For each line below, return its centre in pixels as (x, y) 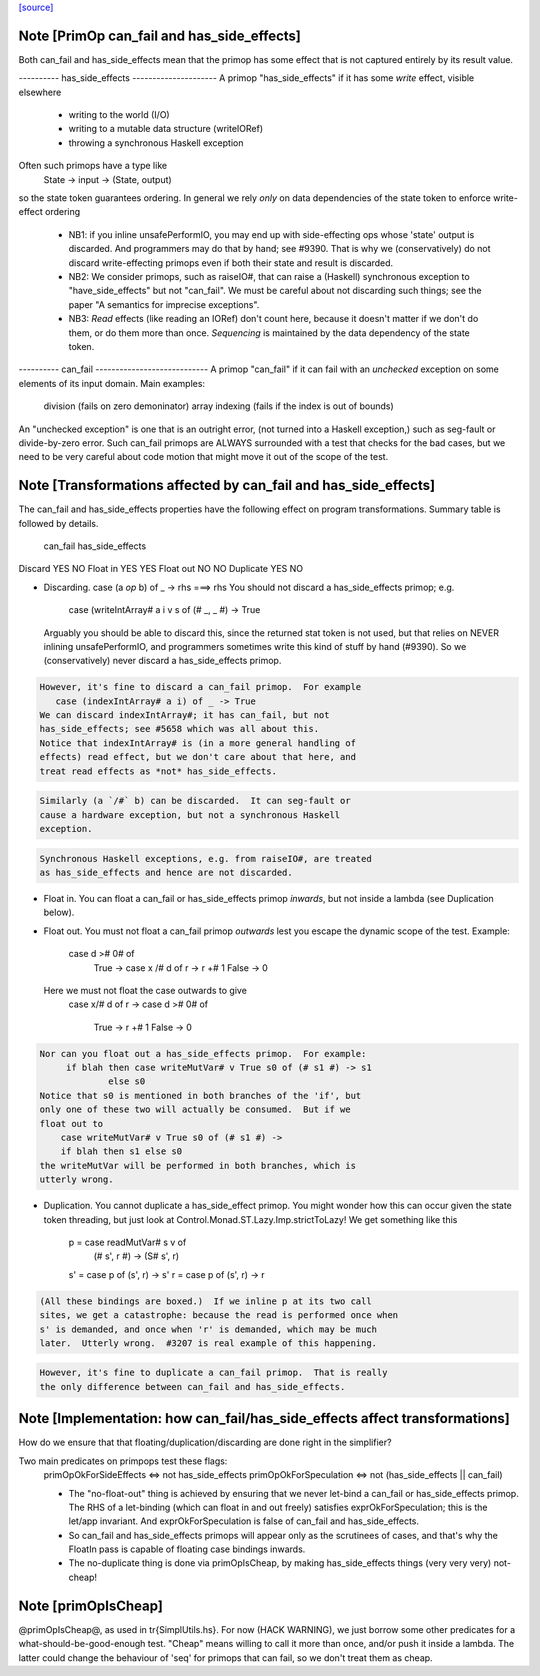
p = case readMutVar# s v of (127, 1242)
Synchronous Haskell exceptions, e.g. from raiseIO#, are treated (205, 858)
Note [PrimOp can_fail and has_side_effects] (160, 35)
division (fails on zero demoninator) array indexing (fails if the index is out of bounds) (218, 406)
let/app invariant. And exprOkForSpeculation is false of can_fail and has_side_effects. (244, 1521)
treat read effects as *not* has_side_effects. (158, 771)
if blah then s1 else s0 (121, 1151)
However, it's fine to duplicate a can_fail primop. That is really (213, 1373)
